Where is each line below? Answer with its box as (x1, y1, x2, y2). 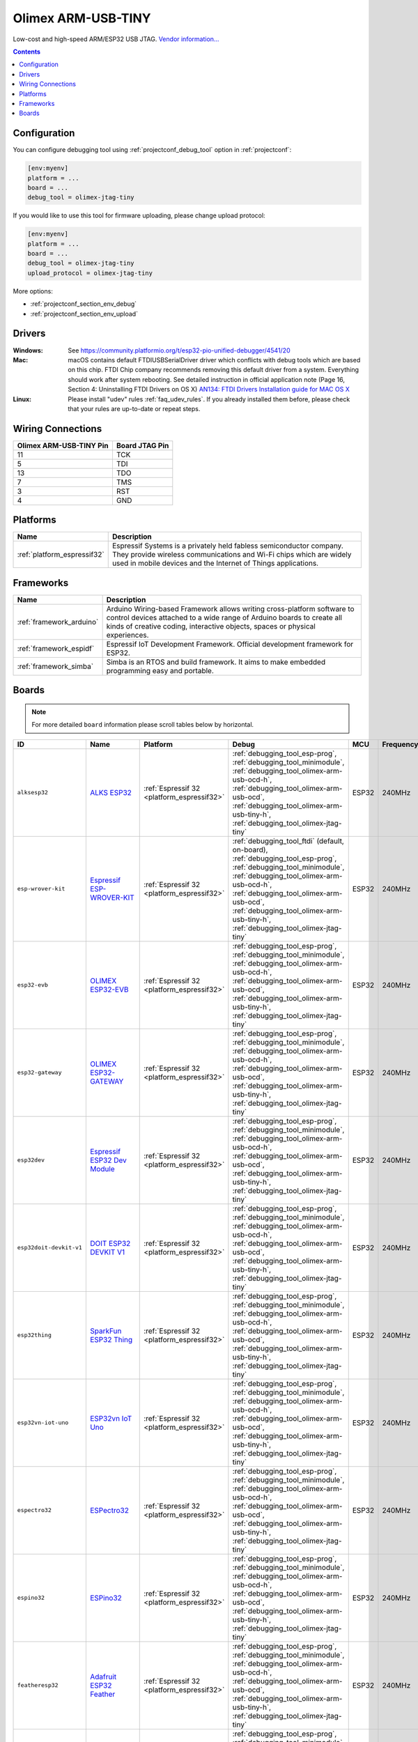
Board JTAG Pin (116, 440, 169, 450)
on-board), (232, 845, 268, 854)
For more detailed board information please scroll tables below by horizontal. (31, 720, 254, 729)
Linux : (13, 394, 31, 403)
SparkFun (89, 1326, 122, 1336)
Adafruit (89, 1672, 117, 1681)
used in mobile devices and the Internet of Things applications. (111, 558, 319, 568)
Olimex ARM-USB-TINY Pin (17, 440, 109, 450)
